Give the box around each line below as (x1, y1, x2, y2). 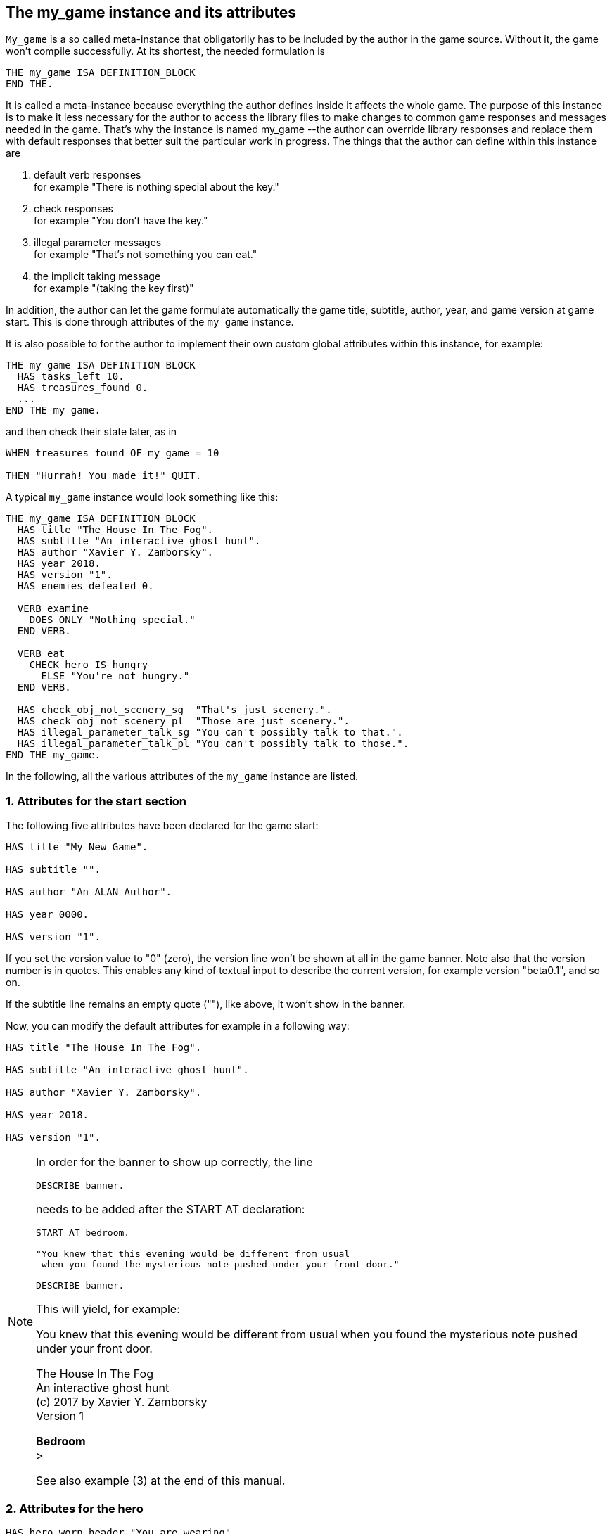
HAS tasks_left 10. (17, 371, 125, 383)
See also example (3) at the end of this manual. (36, 1474, 286, 1488)
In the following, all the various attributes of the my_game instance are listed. (6, 770, 359, 783)
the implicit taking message (34, 270, 161, 283)
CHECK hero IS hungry (29, 659, 148, 671)
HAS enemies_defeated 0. (17, 580, 154, 592)
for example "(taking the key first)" (34, 282, 194, 295)
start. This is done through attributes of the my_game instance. (6, 316, 294, 328)
